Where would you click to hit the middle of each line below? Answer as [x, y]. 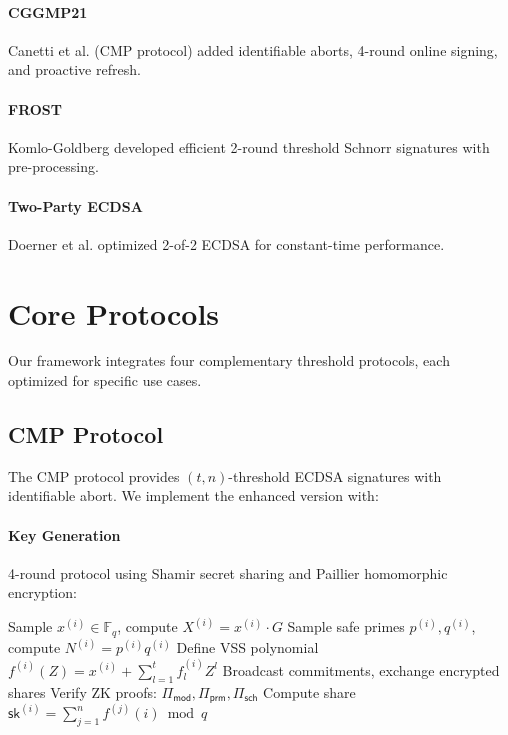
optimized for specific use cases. [105, 380]
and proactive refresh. [74, 69]
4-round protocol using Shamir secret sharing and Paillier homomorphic [228, 572]
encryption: [42, 592]
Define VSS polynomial [247, 647]
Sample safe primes [346, 626]
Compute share [309, 691]
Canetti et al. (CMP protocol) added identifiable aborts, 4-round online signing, [253, 49]
